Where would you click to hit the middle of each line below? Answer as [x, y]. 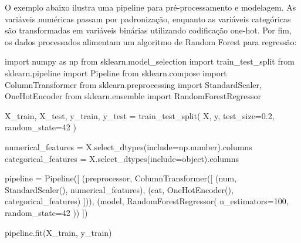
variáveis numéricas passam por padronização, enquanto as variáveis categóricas [148, 18]
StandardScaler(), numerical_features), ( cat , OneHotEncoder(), [119, 189]
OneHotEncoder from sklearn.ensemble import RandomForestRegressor [133, 96]
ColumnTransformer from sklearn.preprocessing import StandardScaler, [133, 84]
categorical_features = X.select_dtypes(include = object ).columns [122, 158]
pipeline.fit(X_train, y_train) [58, 232]
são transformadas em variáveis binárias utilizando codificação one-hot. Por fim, [148, 30]
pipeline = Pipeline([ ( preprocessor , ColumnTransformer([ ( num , [121, 178]
